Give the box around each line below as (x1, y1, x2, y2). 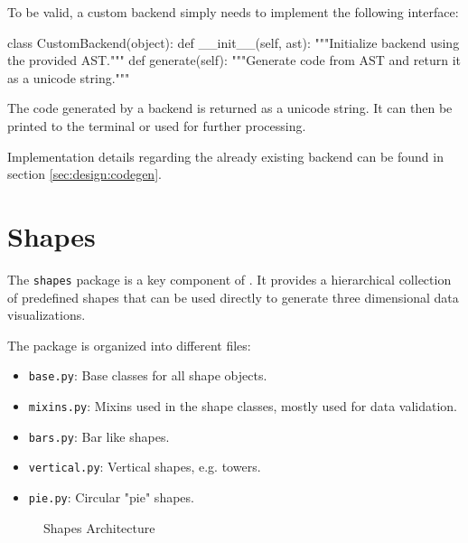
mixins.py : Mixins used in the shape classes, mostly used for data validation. (28, 396, 457, 415)
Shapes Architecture (43, 518, 155, 537)
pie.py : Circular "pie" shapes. (28, 487, 194, 506)
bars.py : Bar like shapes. (28, 426, 170, 445)
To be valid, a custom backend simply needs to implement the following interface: (7, 3, 459, 21)
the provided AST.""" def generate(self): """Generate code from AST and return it (7, 51, 462, 70)
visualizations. (7, 305, 86, 324)
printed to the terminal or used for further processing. (7, 116, 306, 135)
